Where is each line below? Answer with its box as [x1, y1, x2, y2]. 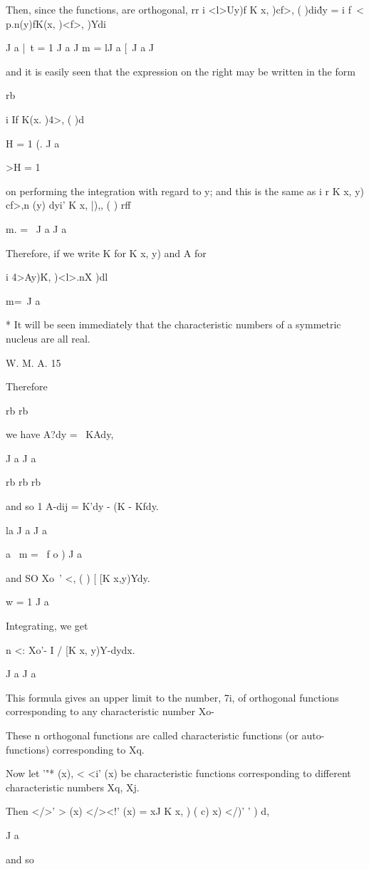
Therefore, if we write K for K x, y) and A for [6, 245, 207, 260]
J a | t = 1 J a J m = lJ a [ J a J [6, 40, 155, 55]
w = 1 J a [6, 594, 49, 609]
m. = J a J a [6, 221, 67, 236]
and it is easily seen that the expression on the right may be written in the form [6, 63, 355, 78]
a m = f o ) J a [6, 546, 83, 561]
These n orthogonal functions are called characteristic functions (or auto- [6, 728, 325, 742]
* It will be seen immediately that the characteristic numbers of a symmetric [6, 317, 341, 332]
